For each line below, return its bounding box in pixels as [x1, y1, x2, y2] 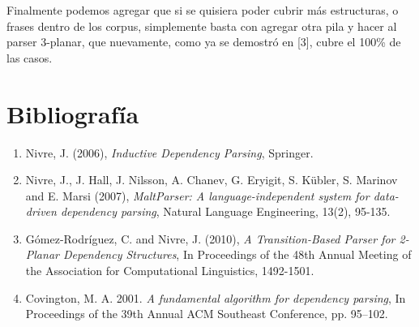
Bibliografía [6, 97, 139, 130]
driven [25, 203, 57, 220]
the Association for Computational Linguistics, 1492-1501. [25, 262, 314, 279]
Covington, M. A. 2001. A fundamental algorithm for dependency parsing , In [25, 289, 406, 306]
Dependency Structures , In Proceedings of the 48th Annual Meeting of [62, 246, 412, 263]
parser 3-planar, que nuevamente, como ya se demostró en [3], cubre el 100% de [6, 33, 401, 50]
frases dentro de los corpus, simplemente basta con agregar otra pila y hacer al [6, 17, 397, 34]
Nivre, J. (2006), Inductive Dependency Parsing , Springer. [25, 144, 314, 161]
